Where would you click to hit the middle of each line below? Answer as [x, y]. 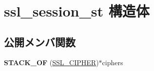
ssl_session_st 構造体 [77, 11]
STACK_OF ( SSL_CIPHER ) [51, 62]
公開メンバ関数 [40, 42]
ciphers [113, 62]
